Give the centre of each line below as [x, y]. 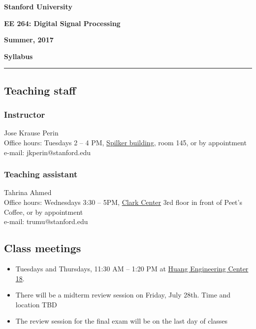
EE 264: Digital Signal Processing [62, 23]
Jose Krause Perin [31, 133]
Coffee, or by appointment [44, 212]
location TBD [36, 304]
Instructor [25, 115]
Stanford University [38, 6]
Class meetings [43, 248]
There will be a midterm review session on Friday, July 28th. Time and [123, 295]
